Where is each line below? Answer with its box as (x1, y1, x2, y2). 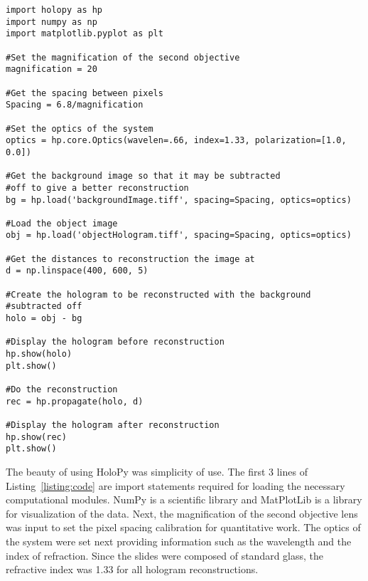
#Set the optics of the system (6, 123, 153, 134)
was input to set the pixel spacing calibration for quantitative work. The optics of (6, 520, 361, 535)
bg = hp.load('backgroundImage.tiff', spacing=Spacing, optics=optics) (6, 194, 352, 205)
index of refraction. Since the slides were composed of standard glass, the (6, 548, 324, 562)
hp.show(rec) (6, 431, 67, 442)
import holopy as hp (6, 5, 103, 15)
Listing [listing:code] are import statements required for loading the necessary (6, 478, 345, 493)
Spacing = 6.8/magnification (6, 100, 144, 110)
